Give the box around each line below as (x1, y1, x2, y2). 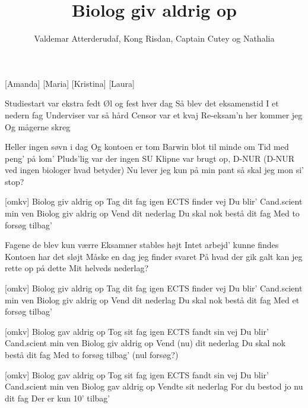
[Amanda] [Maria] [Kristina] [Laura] (5, 77, 135, 89)
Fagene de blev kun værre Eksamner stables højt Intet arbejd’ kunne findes (5, 238, 279, 251)
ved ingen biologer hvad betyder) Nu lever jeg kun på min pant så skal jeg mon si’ (5, 164, 304, 176)
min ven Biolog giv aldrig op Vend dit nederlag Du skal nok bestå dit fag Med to (5, 207, 300, 219)
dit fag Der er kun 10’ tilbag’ (5, 391, 110, 404)
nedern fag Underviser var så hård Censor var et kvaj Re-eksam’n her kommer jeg (5, 108, 303, 121)
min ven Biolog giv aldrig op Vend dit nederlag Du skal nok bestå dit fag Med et (5, 293, 300, 306)
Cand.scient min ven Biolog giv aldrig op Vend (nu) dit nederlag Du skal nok (5, 337, 286, 349)
